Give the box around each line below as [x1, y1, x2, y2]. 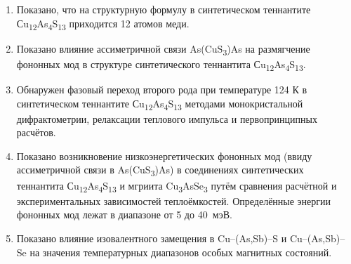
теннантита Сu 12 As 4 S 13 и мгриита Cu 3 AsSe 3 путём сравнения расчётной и [16, 178, 337, 194]
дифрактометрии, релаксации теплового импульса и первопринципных [16, 111, 317, 126]
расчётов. [16, 125, 56, 140]
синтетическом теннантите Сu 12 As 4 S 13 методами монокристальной [16, 95, 303, 112]
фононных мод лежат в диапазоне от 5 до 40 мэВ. [16, 207, 232, 222]
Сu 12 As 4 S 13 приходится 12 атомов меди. [16, 15, 190, 32]
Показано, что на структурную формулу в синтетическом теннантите [16, 2, 311, 16]
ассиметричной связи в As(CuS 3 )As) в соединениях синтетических [16, 162, 304, 179]
